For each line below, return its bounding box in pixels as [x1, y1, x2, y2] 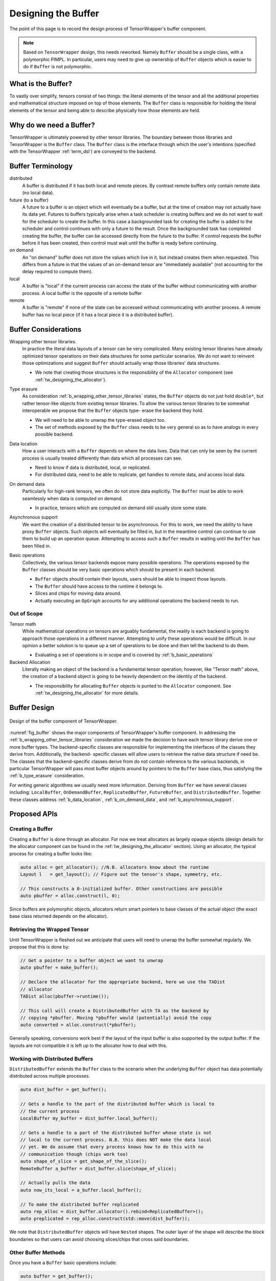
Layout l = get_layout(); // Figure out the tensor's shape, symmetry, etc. [20, 871, 222, 877]
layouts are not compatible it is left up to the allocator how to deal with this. [9, 1042, 168, 1048]
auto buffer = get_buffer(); [20, 1273, 94, 1279]
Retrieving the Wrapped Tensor [9, 926, 89, 933]
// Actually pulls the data [20, 1180, 90, 1186]
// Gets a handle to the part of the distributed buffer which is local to [20, 1101, 215, 1107]
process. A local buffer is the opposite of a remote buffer [22, 290, 142, 296]
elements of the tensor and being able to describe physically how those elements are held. [9, 107, 200, 113]
